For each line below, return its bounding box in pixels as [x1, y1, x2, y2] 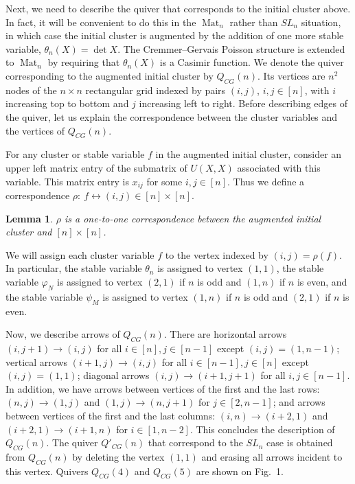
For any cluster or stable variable [5, 147, 145, 161]
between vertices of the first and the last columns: [5, 408, 216, 422]
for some [146, 174, 183, 188]
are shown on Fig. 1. [196, 463, 284, 478]
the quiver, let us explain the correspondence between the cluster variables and [5, 109, 338, 124]
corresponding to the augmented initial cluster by [5, 68, 214, 82]
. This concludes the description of [190, 422, 335, 436]
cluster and [5, 224, 52, 239]
